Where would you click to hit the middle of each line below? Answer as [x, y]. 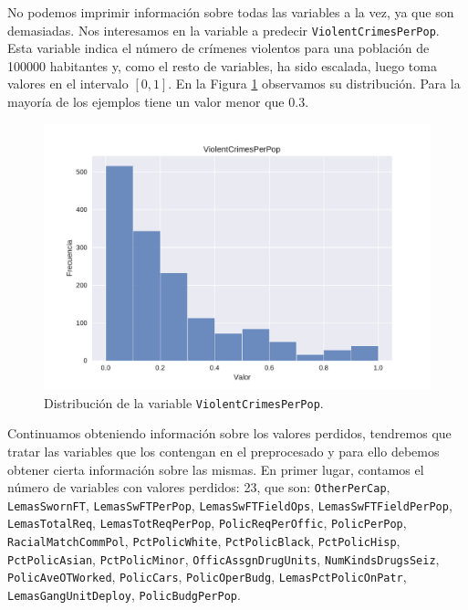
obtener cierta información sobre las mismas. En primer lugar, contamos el [216, 469]
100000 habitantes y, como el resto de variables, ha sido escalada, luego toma [222, 65]
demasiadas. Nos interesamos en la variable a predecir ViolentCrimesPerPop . [224, 30]
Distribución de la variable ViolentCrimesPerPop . [184, 402]
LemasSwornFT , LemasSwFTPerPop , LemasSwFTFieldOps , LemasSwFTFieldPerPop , [230, 505]
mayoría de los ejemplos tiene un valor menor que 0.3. [158, 102]
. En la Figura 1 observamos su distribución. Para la [314, 84]
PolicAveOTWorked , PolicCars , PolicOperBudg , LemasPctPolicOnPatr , [207, 577]
